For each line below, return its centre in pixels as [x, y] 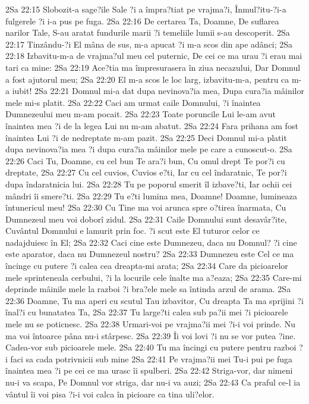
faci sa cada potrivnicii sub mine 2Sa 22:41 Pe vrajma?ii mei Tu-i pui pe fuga [152, 358]
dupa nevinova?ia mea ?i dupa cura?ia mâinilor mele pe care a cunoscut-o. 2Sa [149, 149]
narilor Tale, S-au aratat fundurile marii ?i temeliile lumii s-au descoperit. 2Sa [148, 32]
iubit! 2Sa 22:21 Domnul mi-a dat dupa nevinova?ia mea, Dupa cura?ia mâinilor [158, 91]
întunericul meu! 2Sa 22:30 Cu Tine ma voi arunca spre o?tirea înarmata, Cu [146, 207]
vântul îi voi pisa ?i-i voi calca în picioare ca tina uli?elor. [110, 394]
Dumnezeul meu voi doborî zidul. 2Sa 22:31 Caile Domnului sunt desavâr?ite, [146, 219]
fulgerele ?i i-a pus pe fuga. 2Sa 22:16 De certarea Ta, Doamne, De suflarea [142, 21]
